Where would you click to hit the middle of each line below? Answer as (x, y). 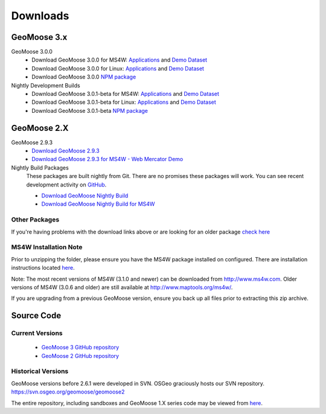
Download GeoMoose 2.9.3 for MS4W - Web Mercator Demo (107, 159)
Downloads (40, 16)
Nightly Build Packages (40, 167)
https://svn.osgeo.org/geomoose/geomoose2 (68, 392)
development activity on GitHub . (66, 185)
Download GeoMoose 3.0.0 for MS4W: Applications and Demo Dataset (120, 60)
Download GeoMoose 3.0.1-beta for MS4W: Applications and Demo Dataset (126, 94)
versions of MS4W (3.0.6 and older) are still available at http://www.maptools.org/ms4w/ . (122, 287)
